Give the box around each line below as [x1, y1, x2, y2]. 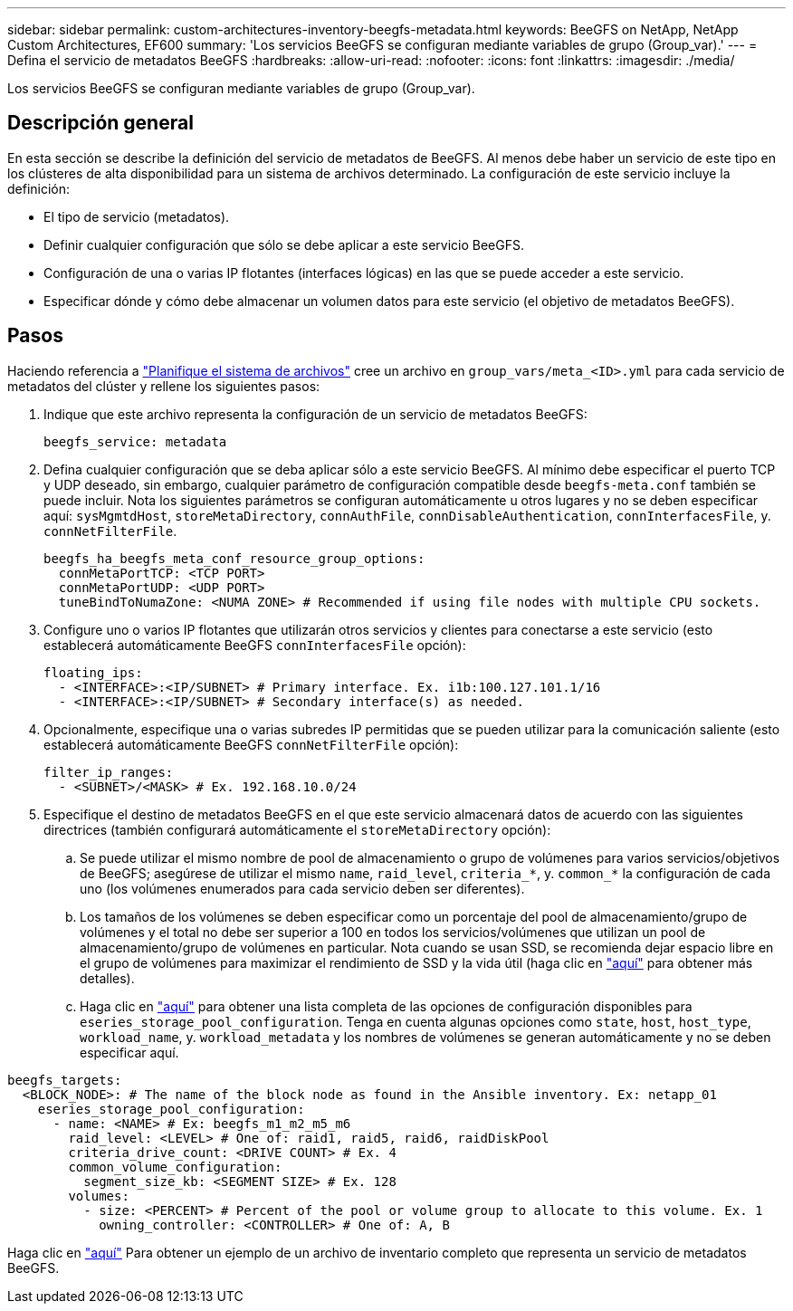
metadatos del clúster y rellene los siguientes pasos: [7, 378, 320, 394]
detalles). [80, 970, 135, 986]
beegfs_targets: [7, 1072, 122, 1087]
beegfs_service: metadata [43, 434, 227, 449]
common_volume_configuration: [68, 1159, 282, 1174]
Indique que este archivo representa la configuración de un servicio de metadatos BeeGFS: [43, 406, 588, 422]
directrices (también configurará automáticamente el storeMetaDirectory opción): [43, 821, 551, 837]
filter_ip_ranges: [43, 764, 174, 780]
